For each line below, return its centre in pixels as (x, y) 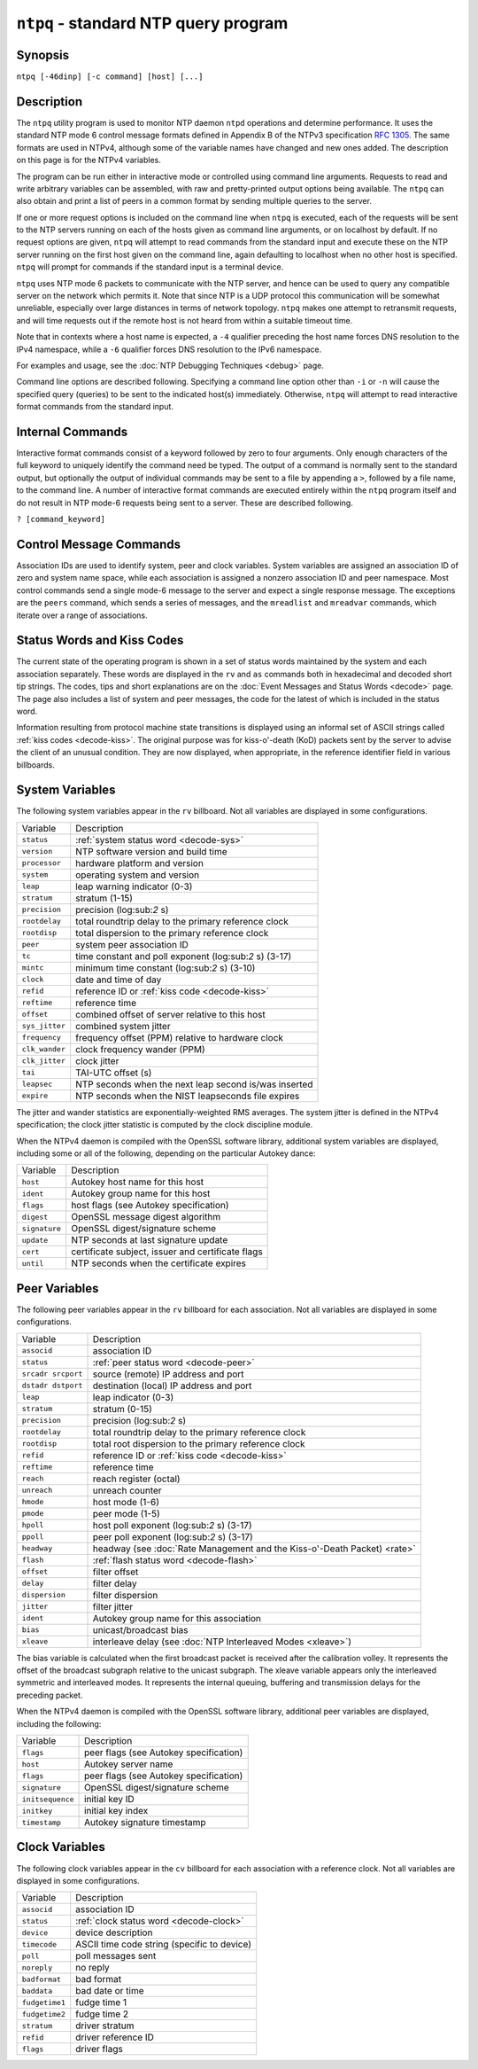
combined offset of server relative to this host (170, 1014)
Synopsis (43, 55)
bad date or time (110, 1991)
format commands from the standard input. (95, 407)
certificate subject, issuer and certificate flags (167, 1252)
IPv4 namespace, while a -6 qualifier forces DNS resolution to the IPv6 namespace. (169, 349)
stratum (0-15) (122, 1409)
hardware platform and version (139, 863)
